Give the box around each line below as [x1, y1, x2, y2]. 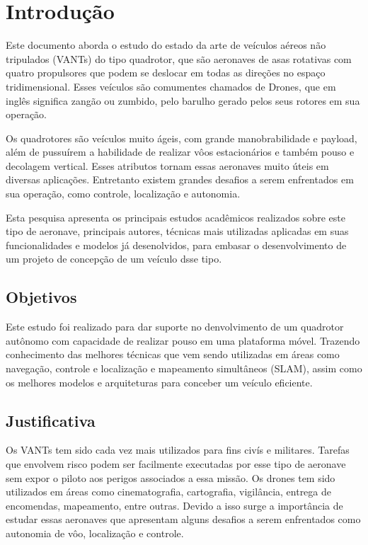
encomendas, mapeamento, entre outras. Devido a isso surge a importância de [6, 498, 343, 512]
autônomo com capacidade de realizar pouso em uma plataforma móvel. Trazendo [6, 333, 360, 348]
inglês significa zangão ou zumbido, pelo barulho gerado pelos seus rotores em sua [6, 93, 360, 108]
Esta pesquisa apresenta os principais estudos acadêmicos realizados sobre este [6, 210, 345, 224]
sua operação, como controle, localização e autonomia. [6, 186, 241, 201]
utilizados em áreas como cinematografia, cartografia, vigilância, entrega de [6, 484, 331, 499]
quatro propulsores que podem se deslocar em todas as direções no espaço [6, 65, 326, 80]
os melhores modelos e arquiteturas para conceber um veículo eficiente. [6, 374, 313, 389]
